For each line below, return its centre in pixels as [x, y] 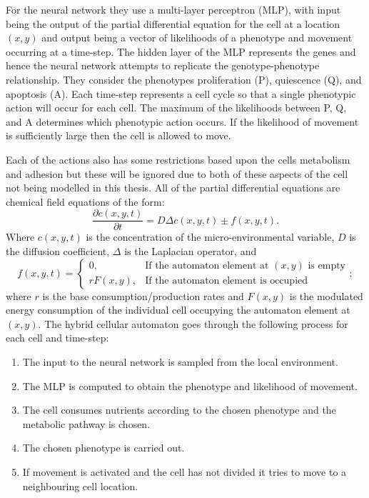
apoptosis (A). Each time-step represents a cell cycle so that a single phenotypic [181, 93]
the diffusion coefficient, [58, 250]
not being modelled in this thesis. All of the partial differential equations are [173, 188]
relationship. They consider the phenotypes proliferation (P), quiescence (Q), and [184, 79]
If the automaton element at [207, 266]
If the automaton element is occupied [227, 281]
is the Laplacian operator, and [191, 250]
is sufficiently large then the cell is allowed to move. [118, 135]
